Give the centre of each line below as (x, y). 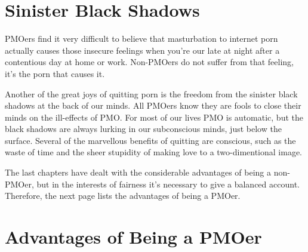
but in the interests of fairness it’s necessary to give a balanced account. (168, 184)
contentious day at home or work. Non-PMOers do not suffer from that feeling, (150, 62)
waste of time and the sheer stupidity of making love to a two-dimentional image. (154, 152)
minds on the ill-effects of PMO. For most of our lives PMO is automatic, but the (154, 117)
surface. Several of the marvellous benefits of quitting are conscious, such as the (150, 140)
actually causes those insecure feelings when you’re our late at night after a (142, 50)
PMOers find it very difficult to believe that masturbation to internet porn (141, 39)
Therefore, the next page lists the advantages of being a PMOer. (123, 196)
